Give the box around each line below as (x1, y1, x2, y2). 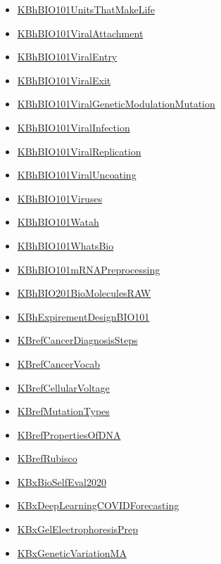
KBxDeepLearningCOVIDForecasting (17, 498, 179, 513)
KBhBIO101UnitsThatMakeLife (17, 2, 155, 16)
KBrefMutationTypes (17, 404, 110, 418)
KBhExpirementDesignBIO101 (17, 309, 150, 323)
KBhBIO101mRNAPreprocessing (17, 262, 160, 276)
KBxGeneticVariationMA (17, 545, 127, 560)
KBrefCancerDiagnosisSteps (17, 333, 138, 347)
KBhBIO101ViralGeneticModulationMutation (17, 96, 215, 111)
